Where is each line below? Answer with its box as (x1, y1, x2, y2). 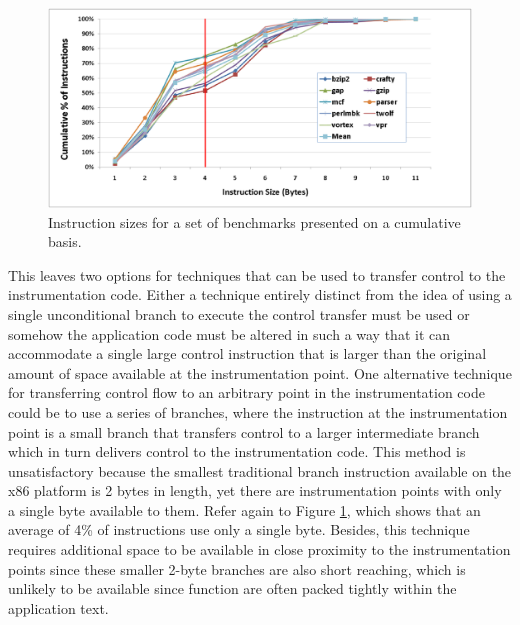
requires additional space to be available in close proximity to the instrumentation (8, 539, 511, 560)
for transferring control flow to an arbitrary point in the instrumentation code (8, 382, 485, 403)
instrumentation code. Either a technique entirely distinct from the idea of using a (8, 284, 512, 305)
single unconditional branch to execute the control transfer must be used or (8, 303, 470, 324)
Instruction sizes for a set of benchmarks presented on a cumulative (48, 211, 461, 232)
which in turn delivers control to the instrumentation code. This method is (8, 441, 466, 462)
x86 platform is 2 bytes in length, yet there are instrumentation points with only (8, 480, 502, 501)
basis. (48, 231, 82, 252)
